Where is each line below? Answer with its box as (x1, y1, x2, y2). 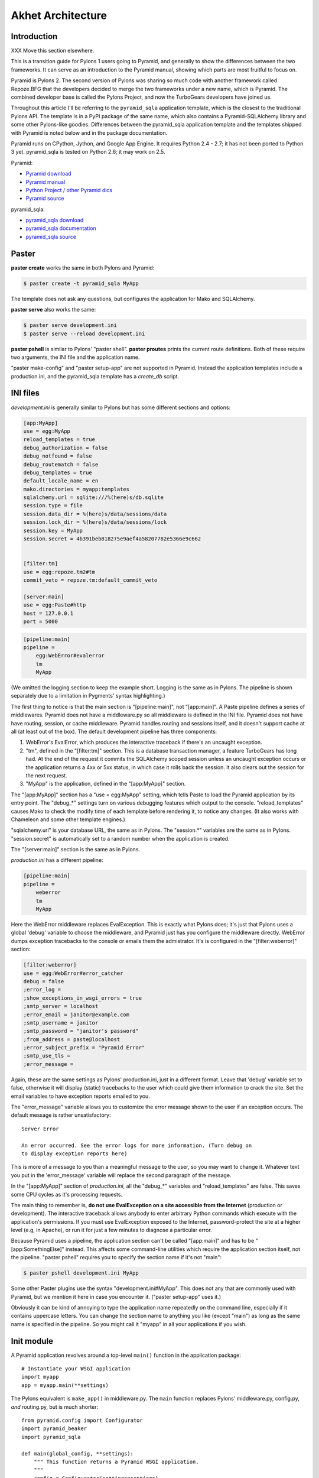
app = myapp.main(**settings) (21, 1382, 109, 1389)
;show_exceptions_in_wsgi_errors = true (23, 994, 142, 1001)
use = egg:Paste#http (23, 602, 86, 608)
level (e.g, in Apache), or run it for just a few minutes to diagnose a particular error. (11, 1227, 212, 1234)
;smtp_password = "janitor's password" (23, 1028, 139, 1035)
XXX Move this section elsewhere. (11, 47, 95, 54)
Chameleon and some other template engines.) (11, 816, 125, 823)
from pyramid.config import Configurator (21, 1417, 143, 1424)
